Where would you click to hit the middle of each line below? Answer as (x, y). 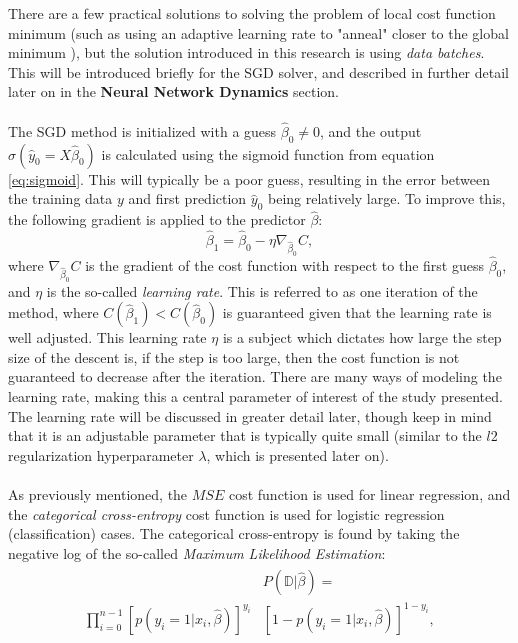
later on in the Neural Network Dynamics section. (173, 91)
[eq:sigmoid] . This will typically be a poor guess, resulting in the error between (249, 178)
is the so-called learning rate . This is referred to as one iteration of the (262, 290)
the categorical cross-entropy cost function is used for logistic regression (226, 513)
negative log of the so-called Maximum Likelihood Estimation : (197, 552)
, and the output (371, 130)
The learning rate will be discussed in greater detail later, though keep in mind (250, 415)
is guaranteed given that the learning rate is (357, 312)
